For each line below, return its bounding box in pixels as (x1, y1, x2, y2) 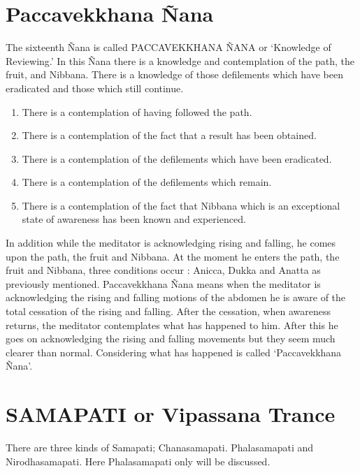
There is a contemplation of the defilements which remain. (22, 175, 272, 189)
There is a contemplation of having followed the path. (22, 104, 252, 119)
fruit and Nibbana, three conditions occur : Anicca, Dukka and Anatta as (6, 263, 321, 277)
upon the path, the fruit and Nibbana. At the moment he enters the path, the (6, 249, 340, 263)
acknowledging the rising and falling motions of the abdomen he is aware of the (6, 290, 346, 305)
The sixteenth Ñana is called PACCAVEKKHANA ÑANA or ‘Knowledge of (6, 40, 331, 54)
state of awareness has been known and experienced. (22, 212, 246, 226)
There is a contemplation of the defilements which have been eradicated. (22, 151, 332, 166)
